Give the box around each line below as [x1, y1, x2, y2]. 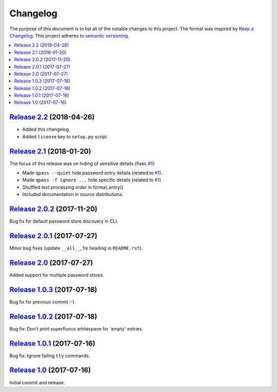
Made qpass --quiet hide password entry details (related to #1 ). [22, 170, 163, 176]
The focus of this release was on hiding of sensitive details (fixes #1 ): [9, 160, 156, 167]
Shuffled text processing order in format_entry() [22, 184, 124, 190]
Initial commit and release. [9, 379, 65, 385]
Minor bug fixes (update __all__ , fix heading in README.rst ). [9, 245, 143, 251]
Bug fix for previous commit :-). [9, 299, 76, 305]
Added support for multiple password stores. [9, 272, 105, 278]
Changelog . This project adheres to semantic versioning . [9, 32, 129, 38]
